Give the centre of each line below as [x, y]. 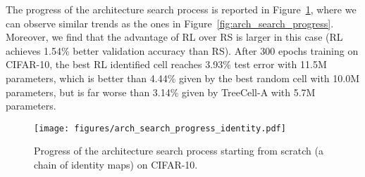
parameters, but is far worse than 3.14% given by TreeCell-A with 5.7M [161, 92]
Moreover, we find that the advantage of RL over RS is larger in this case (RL [174, 37]
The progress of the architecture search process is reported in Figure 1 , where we [181, 9]
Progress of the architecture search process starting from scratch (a [179, 151]
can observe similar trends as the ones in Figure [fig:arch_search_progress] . [170, 23]
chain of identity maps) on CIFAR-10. [116, 164]
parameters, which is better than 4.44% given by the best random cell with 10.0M [183, 78]
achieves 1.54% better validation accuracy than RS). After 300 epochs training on [182, 50]
